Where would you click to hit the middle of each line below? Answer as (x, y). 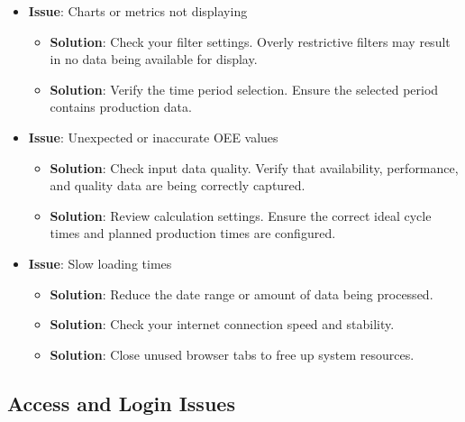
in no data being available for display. (154, 59)
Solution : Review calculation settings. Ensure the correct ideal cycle (241, 215)
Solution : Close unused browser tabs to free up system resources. (232, 354)
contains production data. (121, 107)
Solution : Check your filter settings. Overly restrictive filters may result (250, 41)
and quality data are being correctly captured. (178, 185)
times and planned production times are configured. (193, 233)
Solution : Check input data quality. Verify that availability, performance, (254, 167)
